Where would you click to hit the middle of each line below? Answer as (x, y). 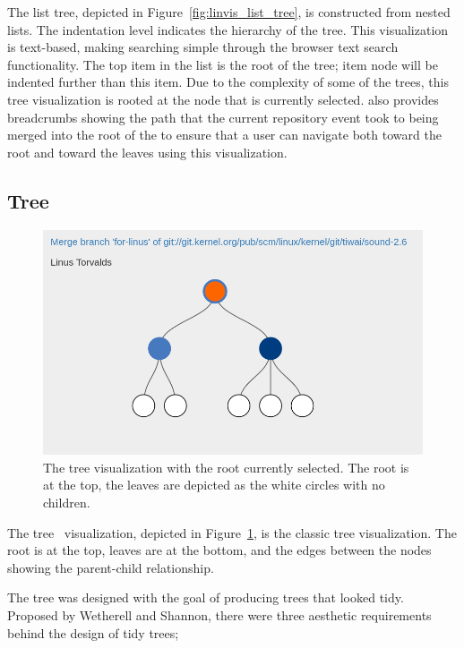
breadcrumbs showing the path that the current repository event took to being (223, 117)
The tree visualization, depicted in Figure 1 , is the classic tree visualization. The (232, 532)
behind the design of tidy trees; (93, 632)
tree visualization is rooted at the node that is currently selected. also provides (223, 99)
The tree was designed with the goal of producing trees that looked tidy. (206, 597)
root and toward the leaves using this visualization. (147, 152)
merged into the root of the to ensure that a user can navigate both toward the (224, 135)
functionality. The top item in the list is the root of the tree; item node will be (223, 64)
